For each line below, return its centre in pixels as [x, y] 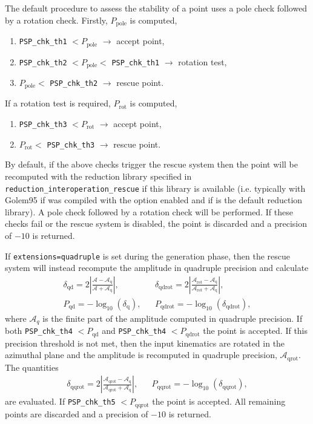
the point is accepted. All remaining [219, 401]
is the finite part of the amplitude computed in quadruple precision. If [173, 318]
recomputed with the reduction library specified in [98, 176]
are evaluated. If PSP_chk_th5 [60, 401]
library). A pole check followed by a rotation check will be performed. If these [149, 211]
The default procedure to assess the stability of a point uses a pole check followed [156, 8]
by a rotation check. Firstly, [56, 20]
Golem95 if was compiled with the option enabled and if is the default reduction [154, 200]
